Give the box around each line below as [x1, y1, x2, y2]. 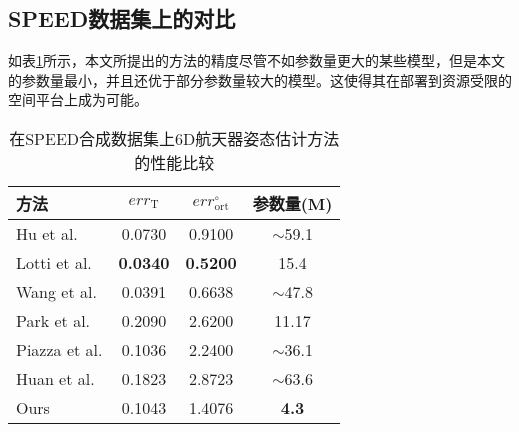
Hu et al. [16, 221, 78, 245]
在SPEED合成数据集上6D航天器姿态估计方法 [9, 126, 340, 150]
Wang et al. [16, 279, 97, 303]
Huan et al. [16, 366, 95, 390]
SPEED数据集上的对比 [8, 3, 236, 34]
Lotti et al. [16, 250, 92, 274]
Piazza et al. [16, 337, 103, 361]
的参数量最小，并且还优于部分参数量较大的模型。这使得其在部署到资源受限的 [8, 69, 512, 90]
